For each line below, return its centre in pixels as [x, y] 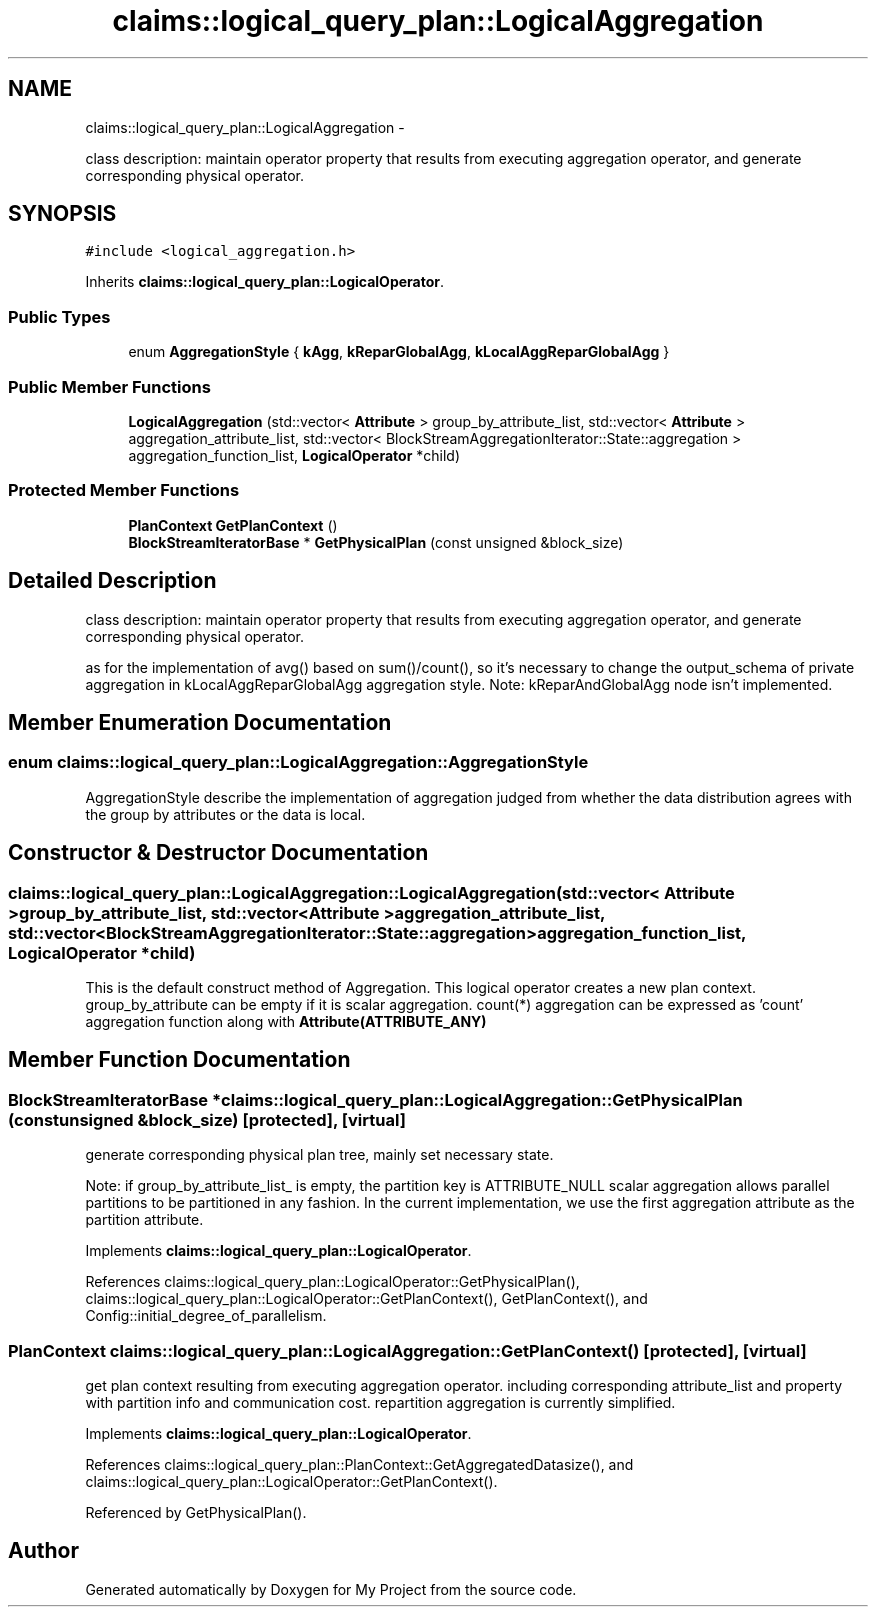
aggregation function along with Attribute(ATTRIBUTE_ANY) [286, 1021]
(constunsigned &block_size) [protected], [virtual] [207, 1119]
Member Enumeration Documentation [200, 722]
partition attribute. [144, 1220]
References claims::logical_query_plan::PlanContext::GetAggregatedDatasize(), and [359, 1464]
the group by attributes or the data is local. [225, 814]
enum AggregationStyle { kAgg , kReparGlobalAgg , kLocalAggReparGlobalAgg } [399, 352]
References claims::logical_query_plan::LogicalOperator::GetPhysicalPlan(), [332, 1282]
